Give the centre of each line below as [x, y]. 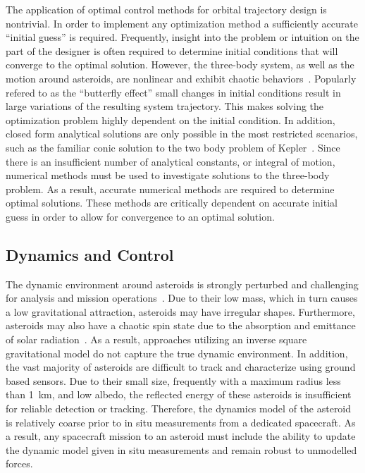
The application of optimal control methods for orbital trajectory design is [166, 9]
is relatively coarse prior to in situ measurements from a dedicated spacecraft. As [181, 422]
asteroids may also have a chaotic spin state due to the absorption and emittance [181, 325]
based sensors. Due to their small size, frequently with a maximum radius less [173, 380]
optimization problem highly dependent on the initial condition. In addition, [171, 119]
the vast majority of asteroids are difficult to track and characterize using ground [181, 367]
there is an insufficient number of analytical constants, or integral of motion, [171, 161]
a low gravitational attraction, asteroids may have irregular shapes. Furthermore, [180, 311]
